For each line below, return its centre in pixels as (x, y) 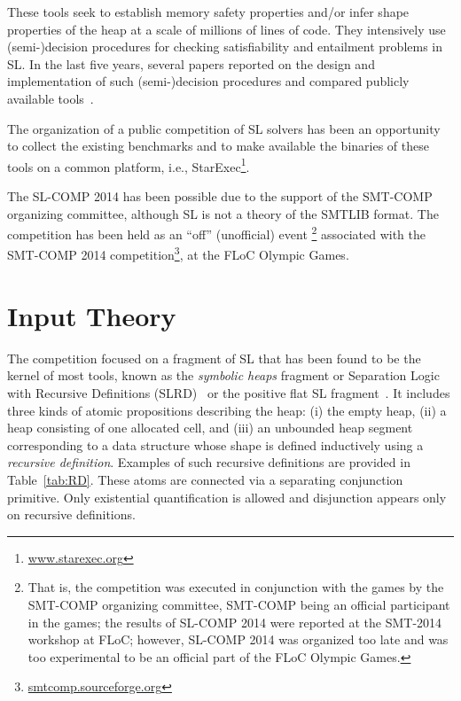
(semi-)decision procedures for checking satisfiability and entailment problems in (225, 47)
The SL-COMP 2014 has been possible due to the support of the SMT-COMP (220, 196)
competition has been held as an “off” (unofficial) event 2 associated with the (217, 233)
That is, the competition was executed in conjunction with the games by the (236, 587)
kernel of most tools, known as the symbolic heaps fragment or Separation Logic (223, 375)
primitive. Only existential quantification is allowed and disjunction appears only (227, 497)
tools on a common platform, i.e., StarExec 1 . (129, 165)
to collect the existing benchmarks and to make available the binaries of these (218, 146)
